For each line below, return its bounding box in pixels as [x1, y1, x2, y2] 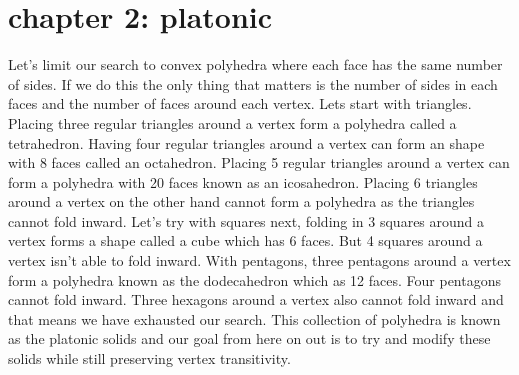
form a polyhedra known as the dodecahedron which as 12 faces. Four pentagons [8, 269, 502, 290]
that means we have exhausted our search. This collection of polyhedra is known [8, 308, 501, 329]
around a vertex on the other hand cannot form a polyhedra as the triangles [8, 191, 475, 212]
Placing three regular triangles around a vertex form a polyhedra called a [8, 112, 457, 133]
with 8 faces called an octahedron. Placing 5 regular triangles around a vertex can [8, 152, 510, 173]
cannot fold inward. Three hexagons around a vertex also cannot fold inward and [8, 289, 504, 310]
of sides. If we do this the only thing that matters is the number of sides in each [8, 73, 498, 94]
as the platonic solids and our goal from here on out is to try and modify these [8, 328, 491, 349]
